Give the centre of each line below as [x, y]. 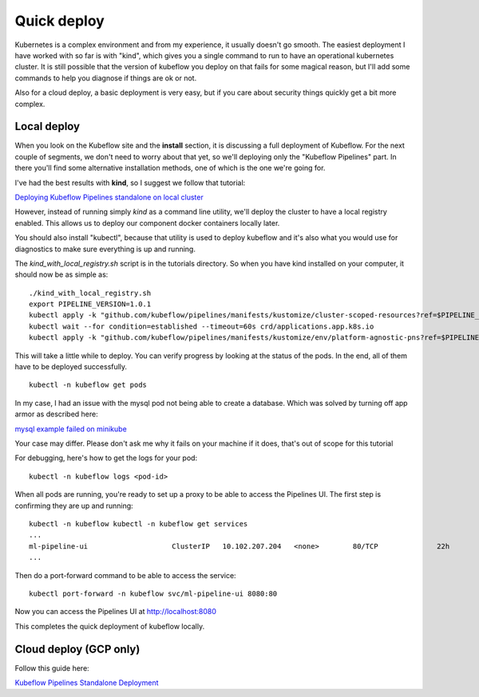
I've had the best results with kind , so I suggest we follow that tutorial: [130, 183]
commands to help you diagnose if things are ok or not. [106, 78]
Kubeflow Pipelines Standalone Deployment [87, 683]
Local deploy [47, 126]
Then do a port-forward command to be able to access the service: [125, 575]
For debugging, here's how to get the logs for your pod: [106, 458]
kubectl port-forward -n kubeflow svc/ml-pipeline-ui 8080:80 [153, 593]
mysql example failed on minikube [71, 429]
